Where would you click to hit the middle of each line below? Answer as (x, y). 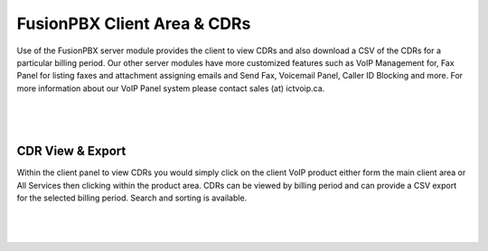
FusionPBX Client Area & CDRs (134, 23)
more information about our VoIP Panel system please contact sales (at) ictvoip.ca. (171, 88)
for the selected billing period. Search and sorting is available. (132, 198)
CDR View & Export (71, 151)
